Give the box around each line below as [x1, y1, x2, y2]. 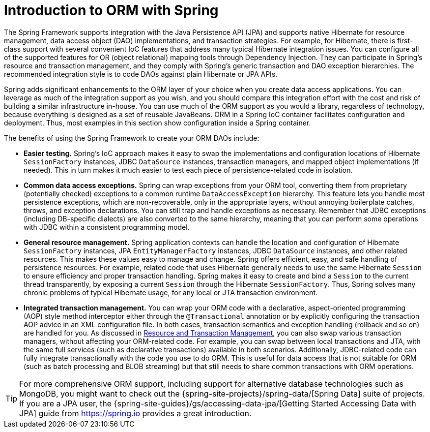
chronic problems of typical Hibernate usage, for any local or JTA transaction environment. [24, 288, 318, 297]
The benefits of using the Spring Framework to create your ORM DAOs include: [4, 133, 259, 142]
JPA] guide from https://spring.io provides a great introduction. [19, 408, 252, 418]
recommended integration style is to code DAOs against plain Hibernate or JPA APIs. [4, 69, 278, 78]
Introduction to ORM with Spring [4, 2, 219, 19]
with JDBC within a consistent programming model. [24, 222, 190, 231]
